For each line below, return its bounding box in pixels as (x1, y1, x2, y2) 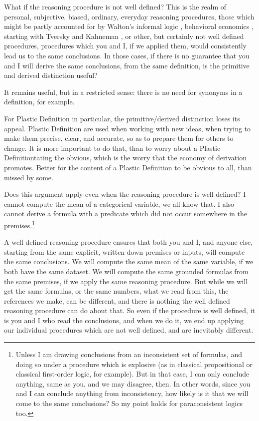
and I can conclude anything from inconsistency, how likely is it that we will (15, 388, 249, 399)
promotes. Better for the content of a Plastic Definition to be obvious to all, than (4, 162, 252, 172)
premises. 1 (4, 218, 35, 230)
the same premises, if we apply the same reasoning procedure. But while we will (4, 276, 248, 286)
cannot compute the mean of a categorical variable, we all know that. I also (4, 198, 235, 209)
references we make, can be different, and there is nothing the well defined (4, 295, 230, 306)
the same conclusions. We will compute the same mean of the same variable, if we (4, 256, 254, 267)
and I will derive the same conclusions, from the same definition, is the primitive (4, 60, 250, 70)
